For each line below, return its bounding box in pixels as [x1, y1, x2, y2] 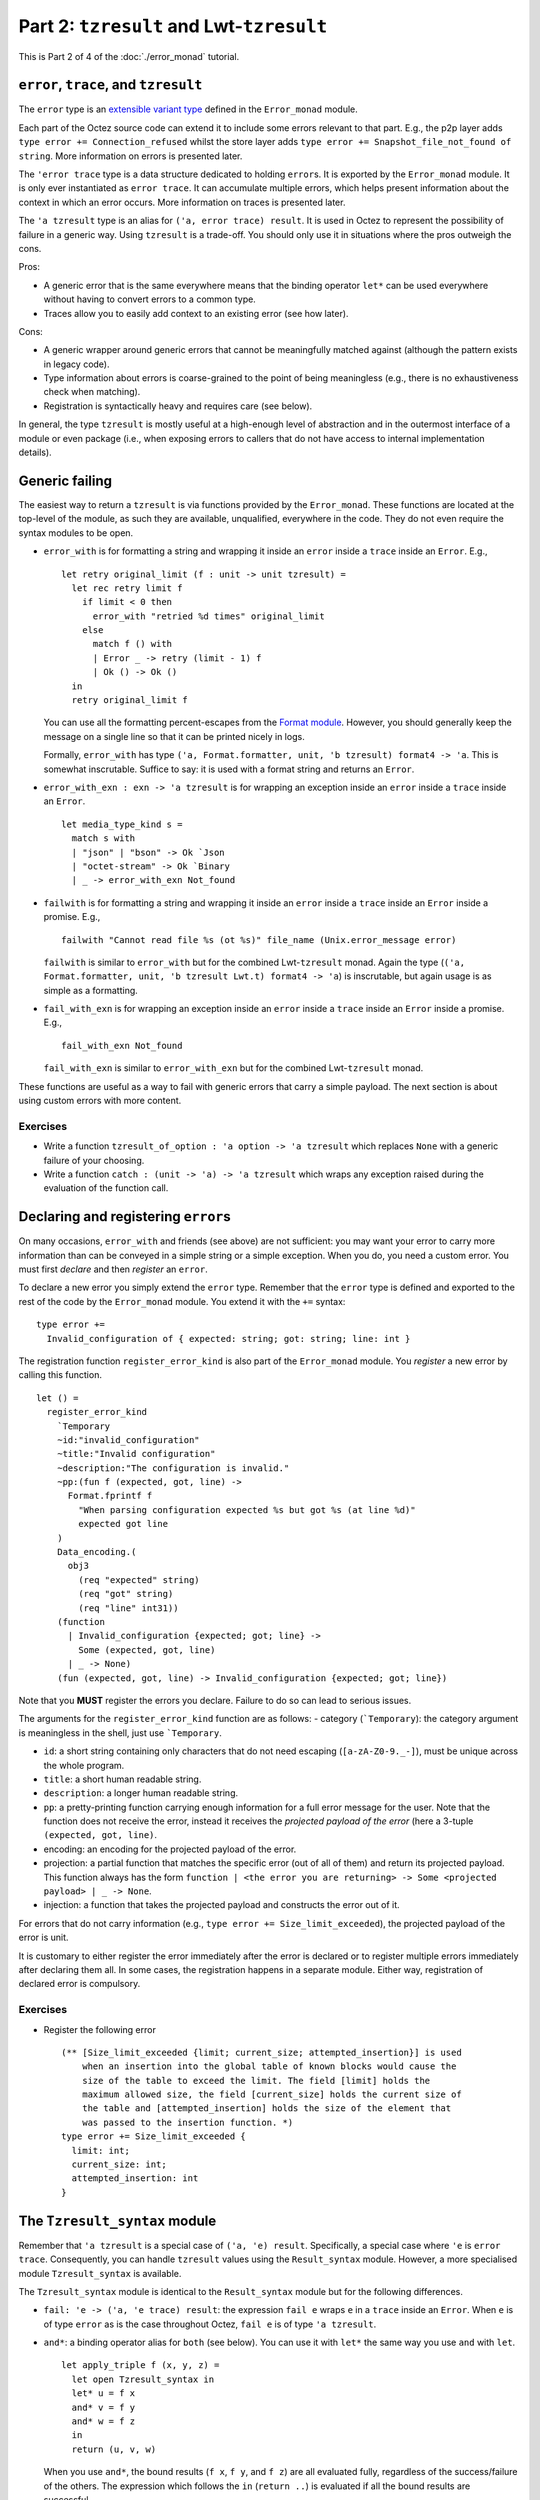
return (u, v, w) [71, 2443, 157, 2455]
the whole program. [43, 1759, 125, 1771]
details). [18, 446, 52, 459]
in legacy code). [43, 358, 110, 370]
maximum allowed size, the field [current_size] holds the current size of [81, 2089, 462, 2100]
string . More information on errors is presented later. [18, 150, 243, 162]
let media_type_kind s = [61, 818, 183, 830]
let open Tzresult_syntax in [71, 2373, 215, 2385]
